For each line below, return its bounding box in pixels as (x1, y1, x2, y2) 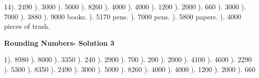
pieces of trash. (4, 21, 50, 31)
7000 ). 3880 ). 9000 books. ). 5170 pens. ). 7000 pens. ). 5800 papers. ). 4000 (4, 11, 241, 21)
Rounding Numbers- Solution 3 (4, 37, 115, 48)
